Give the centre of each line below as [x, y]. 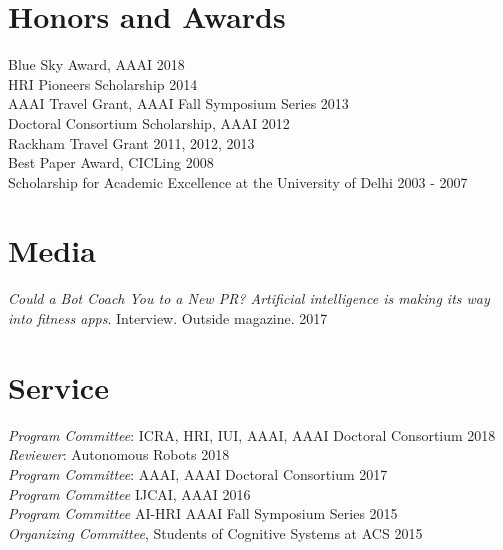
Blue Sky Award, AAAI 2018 [96, 64]
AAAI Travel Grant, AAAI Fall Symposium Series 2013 [178, 103]
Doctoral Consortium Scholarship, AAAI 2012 [149, 122]
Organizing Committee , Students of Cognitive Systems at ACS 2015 [215, 532]
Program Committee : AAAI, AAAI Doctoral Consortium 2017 [198, 473]
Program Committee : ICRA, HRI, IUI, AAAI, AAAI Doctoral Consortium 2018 [252, 434]
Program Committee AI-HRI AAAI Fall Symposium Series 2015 [203, 513]
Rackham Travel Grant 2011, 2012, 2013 [131, 142]
